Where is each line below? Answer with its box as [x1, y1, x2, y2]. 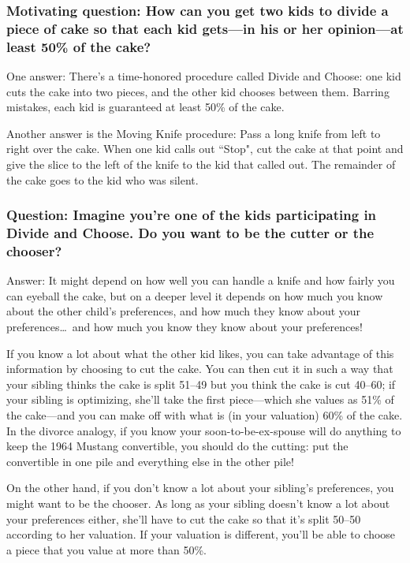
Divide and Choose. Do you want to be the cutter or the [6, 223, 375, 243]
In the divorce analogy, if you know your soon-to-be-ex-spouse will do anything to [6, 422, 401, 438]
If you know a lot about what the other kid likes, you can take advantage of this [6, 345, 394, 361]
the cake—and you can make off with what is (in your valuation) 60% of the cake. [6, 407, 403, 423]
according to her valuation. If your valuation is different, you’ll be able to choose [6, 526, 396, 542]
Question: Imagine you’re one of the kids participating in [6, 205, 377, 225]
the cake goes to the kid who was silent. [6, 171, 199, 188]
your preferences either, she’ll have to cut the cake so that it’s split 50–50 [6, 510, 361, 527]
